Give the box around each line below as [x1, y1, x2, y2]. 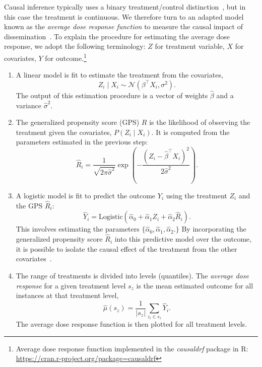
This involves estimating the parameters [16, 224, 140, 234]
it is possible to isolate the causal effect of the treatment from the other [16, 243, 237, 254]
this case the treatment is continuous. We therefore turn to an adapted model [4, 11, 244, 22]
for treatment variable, [155, 41, 225, 51]
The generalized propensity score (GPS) [16, 117, 140, 127]
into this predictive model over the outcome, [114, 234, 251, 244]
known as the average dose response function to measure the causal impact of [4, 21, 243, 32]
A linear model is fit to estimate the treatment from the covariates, [16, 69, 223, 80]
